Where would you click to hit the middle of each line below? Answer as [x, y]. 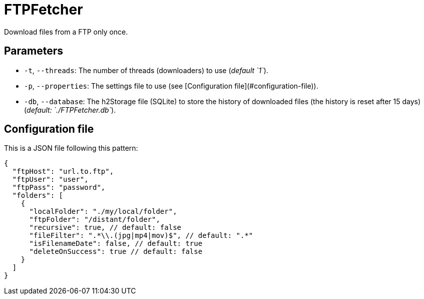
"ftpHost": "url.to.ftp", [63, 172]
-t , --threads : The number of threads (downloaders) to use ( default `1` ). [146, 70]
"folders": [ [38, 196]
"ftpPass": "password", [59, 188]
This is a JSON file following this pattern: [71, 148]
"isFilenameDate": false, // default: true [116, 244]
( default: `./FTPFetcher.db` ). [70, 110]
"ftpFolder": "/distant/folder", [95, 220]
